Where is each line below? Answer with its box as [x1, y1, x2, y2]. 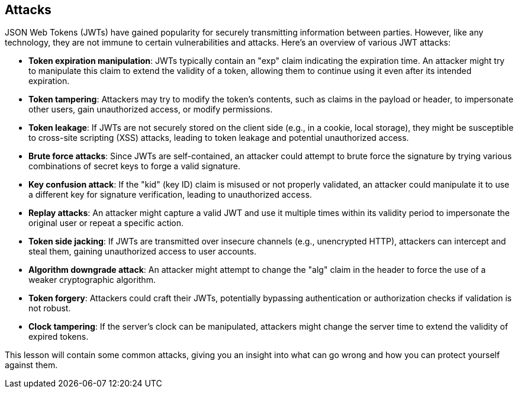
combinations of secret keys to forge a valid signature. [28, 161, 240, 172]
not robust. [28, 303, 71, 314]
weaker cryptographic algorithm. [28, 275, 156, 285]
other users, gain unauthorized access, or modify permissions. [28, 104, 273, 115]
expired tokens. [28, 331, 89, 342]
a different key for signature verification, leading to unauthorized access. [28, 189, 312, 200]
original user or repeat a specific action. [28, 218, 184, 228]
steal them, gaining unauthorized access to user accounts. [28, 246, 257, 257]
